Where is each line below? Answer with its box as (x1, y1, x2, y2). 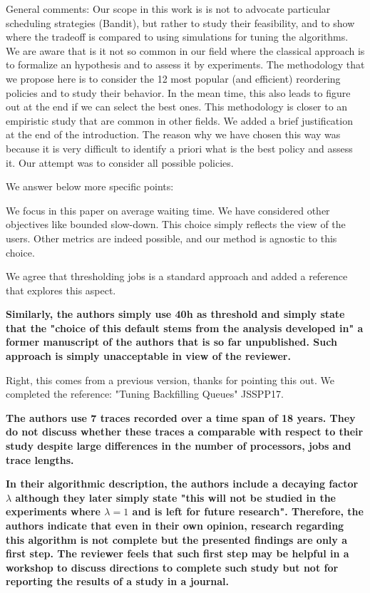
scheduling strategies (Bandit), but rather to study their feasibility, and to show (6, 15, 355, 30)
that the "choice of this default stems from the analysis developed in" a (6, 320, 364, 335)
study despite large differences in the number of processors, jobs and (6, 438, 351, 453)
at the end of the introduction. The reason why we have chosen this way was (6, 127, 341, 142)
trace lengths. (6, 452, 74, 467)
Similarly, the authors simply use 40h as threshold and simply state (6, 306, 345, 321)
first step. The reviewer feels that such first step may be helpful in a (6, 546, 349, 561)
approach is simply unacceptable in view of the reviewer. (6, 349, 291, 363)
